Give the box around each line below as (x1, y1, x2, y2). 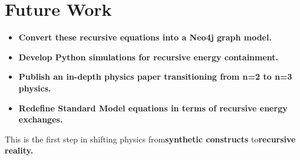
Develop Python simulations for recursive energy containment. (18, 50, 279, 63)
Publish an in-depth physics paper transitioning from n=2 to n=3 (18, 70, 292, 83)
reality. (5, 144, 34, 156)
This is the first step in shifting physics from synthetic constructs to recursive (5, 132, 296, 145)
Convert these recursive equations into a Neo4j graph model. (18, 31, 272, 43)
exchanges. (18, 113, 63, 125)
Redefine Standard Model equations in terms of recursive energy (18, 101, 288, 114)
